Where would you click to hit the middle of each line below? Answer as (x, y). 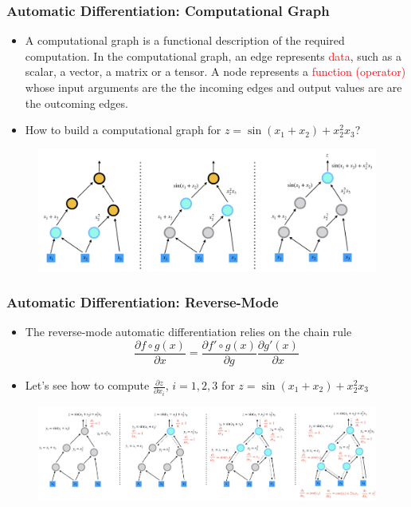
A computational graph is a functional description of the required (185, 40)
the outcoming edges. (76, 103)
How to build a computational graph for (123, 130)
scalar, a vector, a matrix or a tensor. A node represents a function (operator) (215, 71)
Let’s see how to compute (87, 385)
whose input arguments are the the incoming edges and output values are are (213, 87)
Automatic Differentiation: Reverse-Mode (143, 302)
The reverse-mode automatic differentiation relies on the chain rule (188, 332)
